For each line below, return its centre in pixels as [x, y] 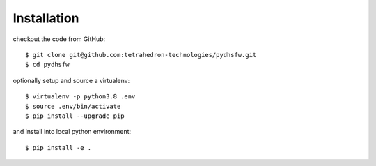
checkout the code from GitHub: [59, 39]
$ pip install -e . [58, 148]
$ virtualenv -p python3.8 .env [80, 97]
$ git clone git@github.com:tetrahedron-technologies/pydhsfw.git [141, 55]
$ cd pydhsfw [47, 65]
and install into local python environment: [72, 132]
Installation [46, 18]
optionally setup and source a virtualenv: [71, 80]
